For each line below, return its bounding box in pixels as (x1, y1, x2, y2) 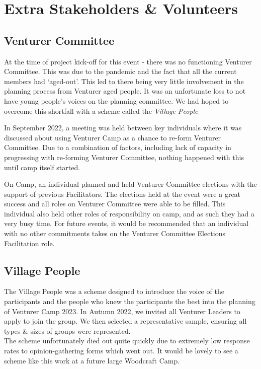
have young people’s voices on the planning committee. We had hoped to (4, 95, 229, 106)
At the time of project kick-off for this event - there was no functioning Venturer (4, 56, 252, 66)
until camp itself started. (4, 162, 80, 172)
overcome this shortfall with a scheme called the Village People (4, 105, 198, 116)
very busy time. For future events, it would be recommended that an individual (4, 218, 249, 229)
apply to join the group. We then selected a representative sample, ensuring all (4, 316, 247, 326)
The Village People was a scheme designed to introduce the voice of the (4, 286, 224, 297)
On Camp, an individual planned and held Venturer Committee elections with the (4, 179, 257, 189)
